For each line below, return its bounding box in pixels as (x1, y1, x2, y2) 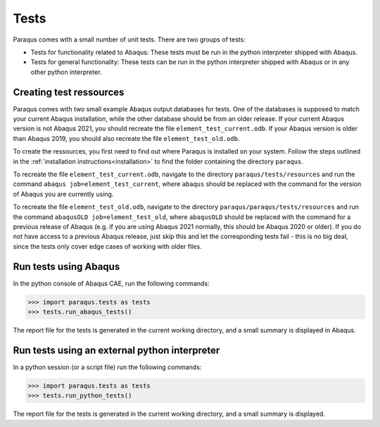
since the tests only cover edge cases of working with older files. (13, 242, 202, 250)
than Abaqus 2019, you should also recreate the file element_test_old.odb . (13, 134, 240, 142)
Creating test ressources (13, 86, 125, 98)
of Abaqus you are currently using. (13, 190, 114, 198)
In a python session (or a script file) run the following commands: (13, 363, 202, 371)
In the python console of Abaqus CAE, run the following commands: (13, 279, 210, 287)
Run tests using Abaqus (13, 261, 120, 273)
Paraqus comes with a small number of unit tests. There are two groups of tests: (13, 35, 246, 44)
